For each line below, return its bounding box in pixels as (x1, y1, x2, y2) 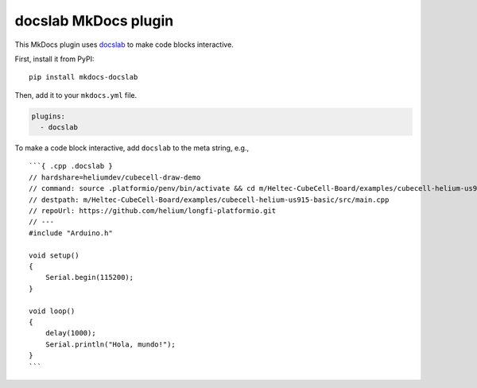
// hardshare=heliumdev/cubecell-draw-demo (29, 173, 201, 182)
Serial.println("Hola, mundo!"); (45, 339, 176, 349)
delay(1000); (45, 328, 96, 338)
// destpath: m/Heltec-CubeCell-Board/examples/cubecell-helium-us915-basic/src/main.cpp (29, 195, 390, 204)
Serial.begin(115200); (45, 273, 134, 282)
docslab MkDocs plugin (14, 12, 174, 29)
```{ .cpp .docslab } (29, 161, 113, 171)
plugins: (31, 111, 66, 121)
